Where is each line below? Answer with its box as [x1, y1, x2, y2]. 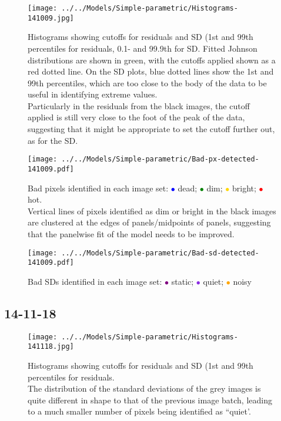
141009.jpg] [28, 14, 74, 22]
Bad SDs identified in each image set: [28, 275, 162, 287]
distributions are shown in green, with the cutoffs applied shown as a [28, 53, 276, 66]
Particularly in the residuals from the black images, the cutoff [28, 99, 250, 112]
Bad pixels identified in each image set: [28, 181, 169, 194]
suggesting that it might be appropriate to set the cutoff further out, [28, 123, 275, 135]
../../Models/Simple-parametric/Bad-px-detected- [61, 155, 259, 164]
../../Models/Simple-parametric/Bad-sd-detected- [61, 248, 259, 257]
